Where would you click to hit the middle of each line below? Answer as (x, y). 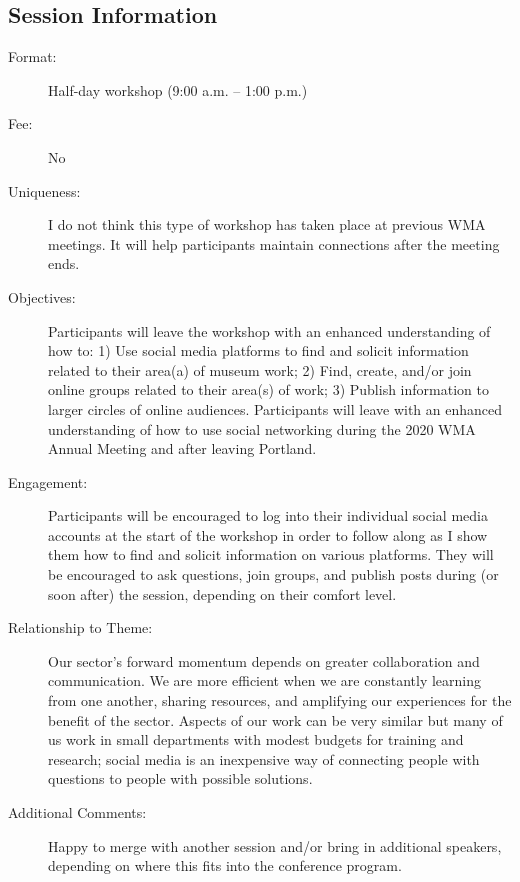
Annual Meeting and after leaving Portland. (182, 448)
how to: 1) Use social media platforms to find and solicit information (258, 350)
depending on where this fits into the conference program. (225, 865)
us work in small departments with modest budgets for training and (256, 739)
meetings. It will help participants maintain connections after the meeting (274, 243)
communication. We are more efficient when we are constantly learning (265, 680)
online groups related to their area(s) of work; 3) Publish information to (268, 389)
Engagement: (48, 481)
